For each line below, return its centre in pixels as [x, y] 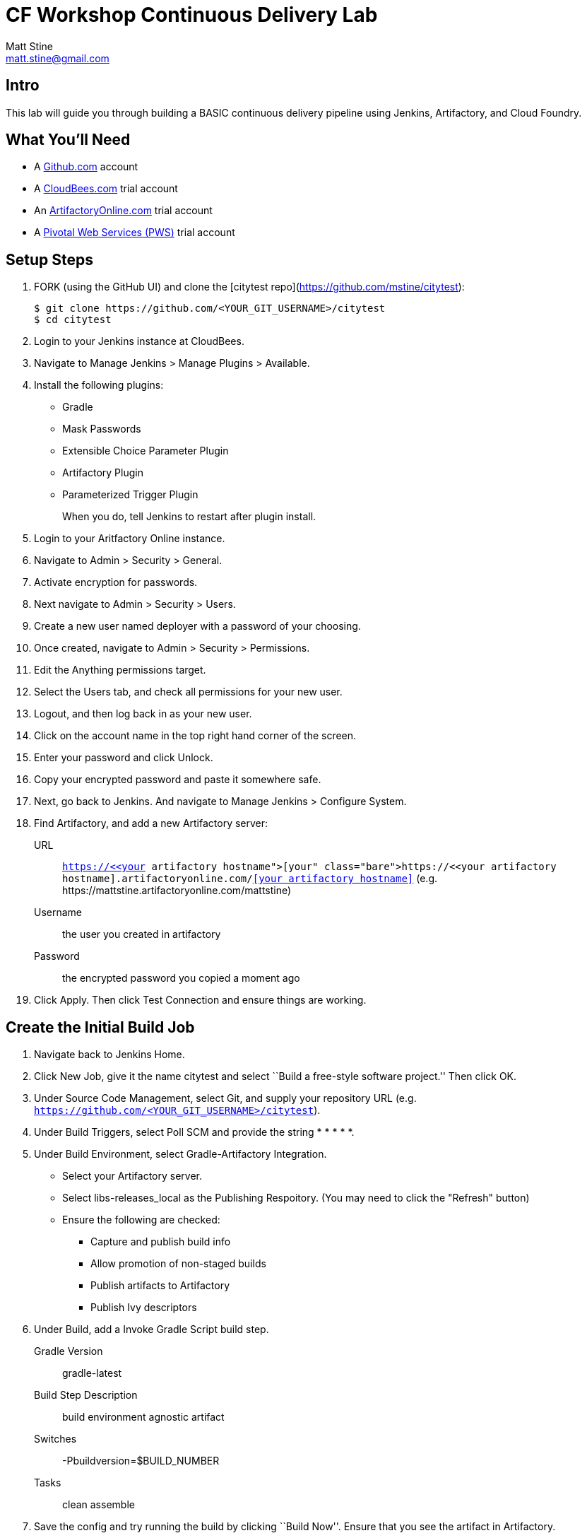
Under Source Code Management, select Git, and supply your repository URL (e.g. [225, 1098]
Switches [55, 1439]
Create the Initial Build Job [100, 1027]
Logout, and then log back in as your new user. [143, 714]
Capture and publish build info [161, 1242]
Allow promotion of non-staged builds [178, 1264]
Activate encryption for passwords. [116, 582]
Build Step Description [86, 1395]
